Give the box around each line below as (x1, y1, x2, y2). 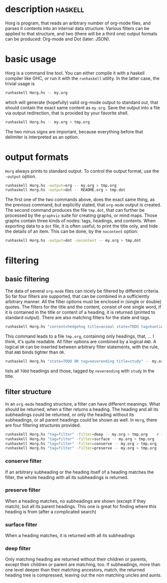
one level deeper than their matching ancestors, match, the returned (5, 567, 145, 573)
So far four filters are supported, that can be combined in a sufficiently (5, 293, 150, 299)
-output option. (5, 173, 36, 179)
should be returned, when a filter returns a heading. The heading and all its (5, 406, 159, 412)
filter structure (5, 388, 52, 396)
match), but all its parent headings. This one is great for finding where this (5, 503, 157, 509)
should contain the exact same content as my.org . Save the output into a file (5, 104, 160, 110)
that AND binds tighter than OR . (5, 349, 66, 355)
